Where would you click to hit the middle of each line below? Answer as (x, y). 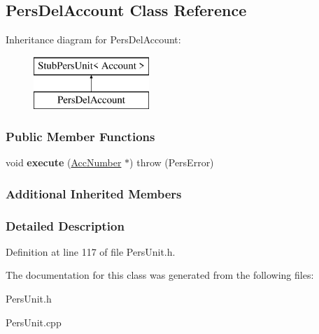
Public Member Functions (80, 136)
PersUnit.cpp (34, 322)
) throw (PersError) (172, 162)
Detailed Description (65, 225)
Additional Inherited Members (94, 193)
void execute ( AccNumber (64, 162)
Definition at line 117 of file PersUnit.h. (91, 251)
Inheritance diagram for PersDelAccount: (93, 39)
